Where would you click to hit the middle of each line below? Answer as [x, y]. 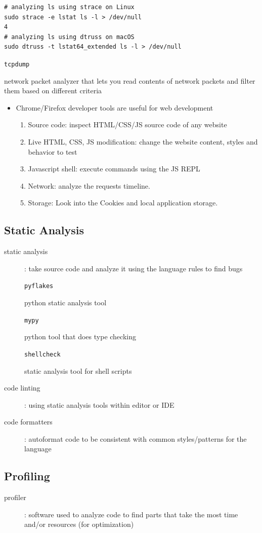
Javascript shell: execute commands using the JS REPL [114, 169]
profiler [15, 497]
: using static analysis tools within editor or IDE [99, 404]
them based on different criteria [53, 91]
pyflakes [39, 286]
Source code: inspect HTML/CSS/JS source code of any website [127, 125]
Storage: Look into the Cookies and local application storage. [123, 203]
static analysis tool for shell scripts [78, 370]
